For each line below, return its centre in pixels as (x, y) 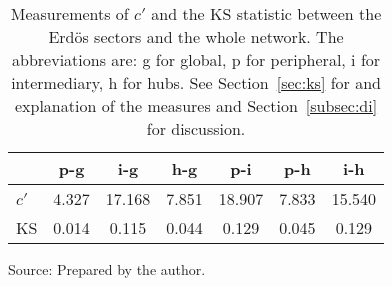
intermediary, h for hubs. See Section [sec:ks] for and (196, 82)
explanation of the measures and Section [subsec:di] (196, 105)
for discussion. (196, 128)
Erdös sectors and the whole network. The (196, 36)
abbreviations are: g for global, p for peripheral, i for (196, 59)
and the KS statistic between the (266, 13)
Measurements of (69, 13)
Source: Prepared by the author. (107, 269)
